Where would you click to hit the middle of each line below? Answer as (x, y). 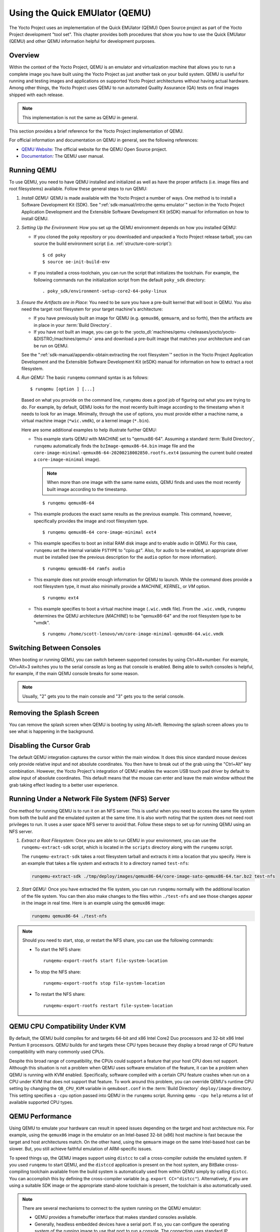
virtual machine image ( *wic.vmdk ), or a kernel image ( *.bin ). (86, 421)
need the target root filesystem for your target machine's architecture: (92, 309)
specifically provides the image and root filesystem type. (91, 521)
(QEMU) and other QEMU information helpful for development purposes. (82, 41)
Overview (24, 55)
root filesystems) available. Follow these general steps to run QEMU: (78, 189)
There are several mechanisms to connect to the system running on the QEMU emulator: (112, 1208)
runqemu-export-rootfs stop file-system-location (104, 983)
